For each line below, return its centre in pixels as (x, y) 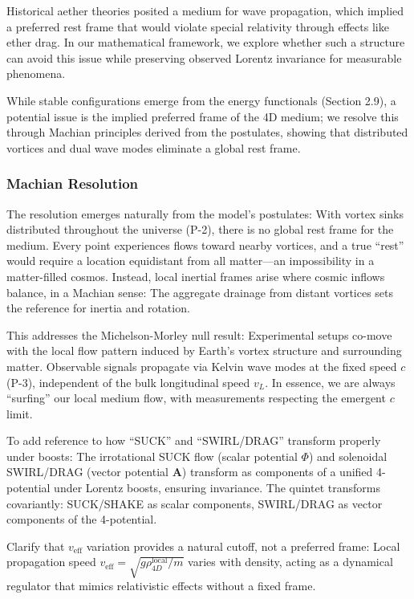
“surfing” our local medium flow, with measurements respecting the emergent (196, 398)
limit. (20, 413)
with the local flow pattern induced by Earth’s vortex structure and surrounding (204, 350)
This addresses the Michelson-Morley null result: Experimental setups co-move (199, 334)
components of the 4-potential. (82, 519)
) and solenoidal (348, 456)
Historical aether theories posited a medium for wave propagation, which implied (205, 10)
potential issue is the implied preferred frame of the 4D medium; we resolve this (203, 116)
